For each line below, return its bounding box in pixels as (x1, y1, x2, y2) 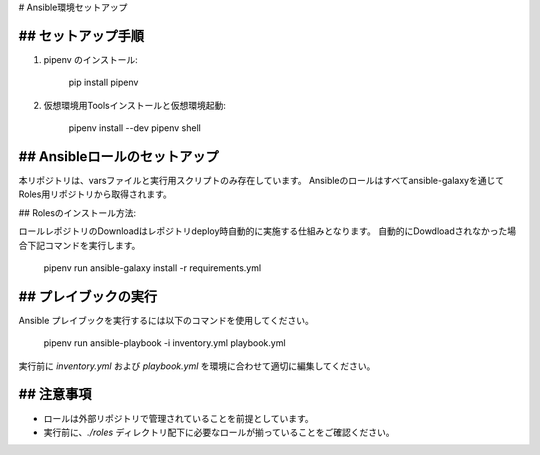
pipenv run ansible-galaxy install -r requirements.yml (43, 261, 262, 274)
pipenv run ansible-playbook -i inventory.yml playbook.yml (43, 337, 286, 349)
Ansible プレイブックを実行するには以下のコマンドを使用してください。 (18, 314, 314, 326)
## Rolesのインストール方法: (18, 206, 137, 219)
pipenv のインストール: (43, 53, 139, 65)
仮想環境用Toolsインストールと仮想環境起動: (43, 99, 227, 111)
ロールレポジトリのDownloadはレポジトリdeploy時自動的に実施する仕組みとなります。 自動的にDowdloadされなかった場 (18, 225, 517, 237)
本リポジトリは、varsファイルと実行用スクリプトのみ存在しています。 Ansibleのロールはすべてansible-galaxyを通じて (18, 174, 505, 186)
